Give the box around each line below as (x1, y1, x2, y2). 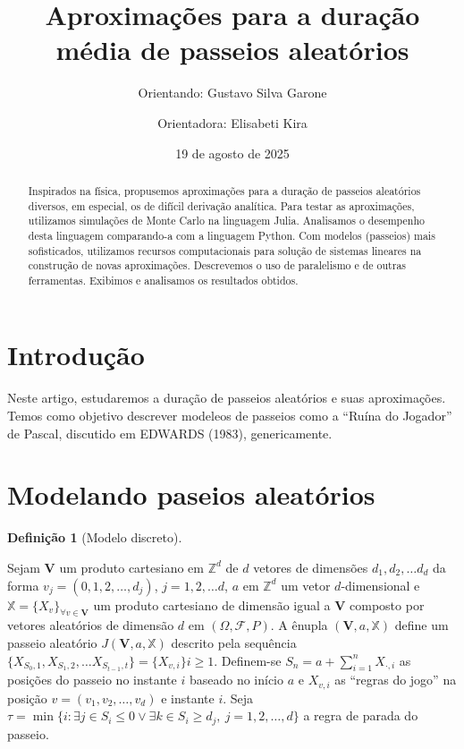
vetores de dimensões (253, 557, 368, 576)
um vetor (281, 575, 331, 594)
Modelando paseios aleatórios (7, 476, 375, 513)
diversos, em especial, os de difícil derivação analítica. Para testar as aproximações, (28, 198, 415, 213)
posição (7, 688, 47, 707)
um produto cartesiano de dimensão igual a (93, 595, 331, 614)
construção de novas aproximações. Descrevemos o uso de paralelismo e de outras (28, 258, 407, 273)
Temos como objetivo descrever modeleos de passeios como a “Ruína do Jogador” (7, 406, 452, 425)
